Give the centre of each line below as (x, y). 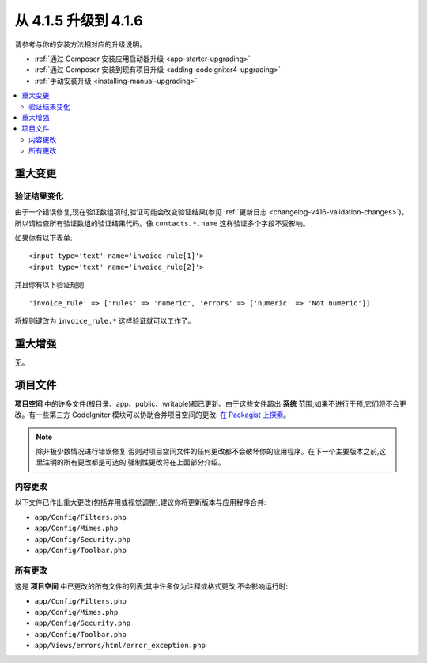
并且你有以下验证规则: (51, 285)
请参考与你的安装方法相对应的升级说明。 (80, 44)
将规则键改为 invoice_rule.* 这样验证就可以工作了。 (105, 320)
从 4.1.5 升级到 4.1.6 (79, 21)
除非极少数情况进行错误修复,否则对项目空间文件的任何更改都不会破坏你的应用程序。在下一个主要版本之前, (208, 451)
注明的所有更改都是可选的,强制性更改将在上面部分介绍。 (134, 462)
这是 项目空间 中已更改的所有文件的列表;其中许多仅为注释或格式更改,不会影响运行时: (151, 586)
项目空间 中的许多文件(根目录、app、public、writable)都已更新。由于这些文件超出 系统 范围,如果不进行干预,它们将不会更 (211, 403)
